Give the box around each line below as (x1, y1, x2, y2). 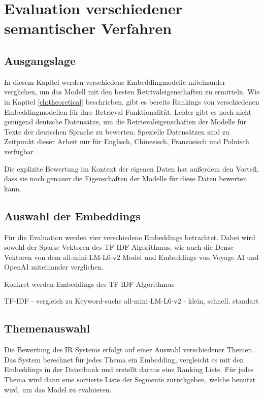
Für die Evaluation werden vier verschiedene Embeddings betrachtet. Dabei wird (4, 231, 255, 242)
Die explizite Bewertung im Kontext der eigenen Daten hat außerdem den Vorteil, (4, 163, 259, 174)
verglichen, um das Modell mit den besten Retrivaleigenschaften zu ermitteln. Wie (4, 86, 260, 97)
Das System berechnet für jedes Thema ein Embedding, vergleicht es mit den (4, 354, 244, 364)
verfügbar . (4, 146, 39, 156)
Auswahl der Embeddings (4, 208, 141, 223)
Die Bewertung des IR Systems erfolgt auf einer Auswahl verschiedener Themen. (4, 344, 254, 355)
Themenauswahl (4, 320, 90, 336)
